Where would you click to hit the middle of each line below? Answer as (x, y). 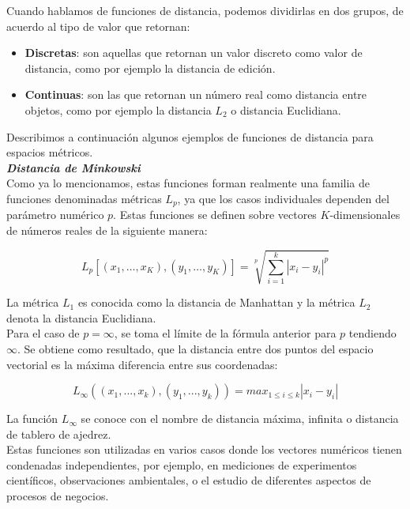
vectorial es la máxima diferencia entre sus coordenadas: (142, 364)
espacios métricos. (50, 152)
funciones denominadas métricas (84, 198)
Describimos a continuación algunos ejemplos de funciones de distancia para (190, 136)
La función (32, 419)
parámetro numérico (55, 215)
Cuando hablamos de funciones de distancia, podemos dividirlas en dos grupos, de (205, 10)
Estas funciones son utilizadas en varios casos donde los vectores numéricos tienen (204, 449)
